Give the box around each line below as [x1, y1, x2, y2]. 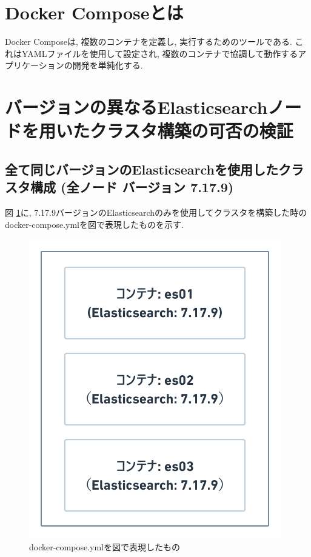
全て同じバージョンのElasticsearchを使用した [5, 159, 279, 178]
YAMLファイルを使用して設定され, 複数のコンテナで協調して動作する [21, 47, 298, 59]
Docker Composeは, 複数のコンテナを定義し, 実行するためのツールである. [5, 35, 292, 48]
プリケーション [5, 59, 64, 72]
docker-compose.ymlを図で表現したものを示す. [5, 218, 184, 230]
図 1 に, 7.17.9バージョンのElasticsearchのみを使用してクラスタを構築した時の [5, 206, 307, 219]
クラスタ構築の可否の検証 [90, 118, 293, 143]
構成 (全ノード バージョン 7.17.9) [30, 178, 234, 196]
